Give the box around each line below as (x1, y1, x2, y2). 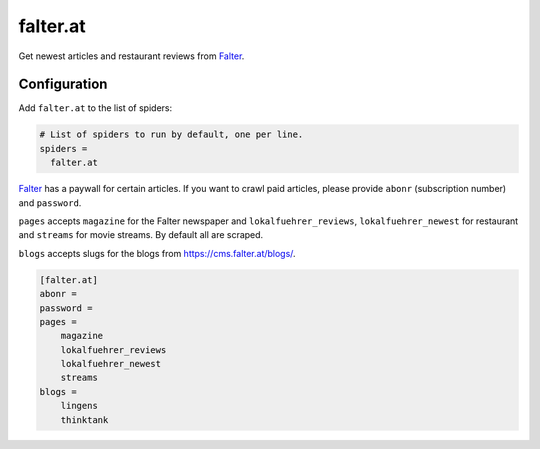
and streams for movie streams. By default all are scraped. (18, 229, 264, 241)
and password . (18, 196, 82, 209)
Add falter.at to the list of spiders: (18, 102, 173, 114)
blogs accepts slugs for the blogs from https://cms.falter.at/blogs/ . (18, 247, 296, 259)
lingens (60, 400, 99, 412)
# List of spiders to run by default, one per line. (39, 129, 304, 140)
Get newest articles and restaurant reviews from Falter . (18, 50, 245, 62)
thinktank (60, 414, 109, 425)
